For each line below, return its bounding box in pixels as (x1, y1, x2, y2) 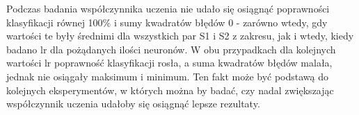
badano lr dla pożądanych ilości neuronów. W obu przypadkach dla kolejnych (6, 42, 336, 56)
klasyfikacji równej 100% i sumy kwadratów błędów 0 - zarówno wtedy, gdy (6, 15, 328, 29)
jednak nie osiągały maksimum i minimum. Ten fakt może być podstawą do (6, 69, 329, 83)
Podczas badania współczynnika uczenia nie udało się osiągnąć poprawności (6, 1, 330, 15)
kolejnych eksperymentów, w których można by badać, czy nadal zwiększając (6, 82, 334, 97)
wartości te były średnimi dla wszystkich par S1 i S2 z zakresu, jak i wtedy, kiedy (6, 28, 354, 43)
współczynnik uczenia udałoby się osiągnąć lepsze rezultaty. (6, 96, 260, 111)
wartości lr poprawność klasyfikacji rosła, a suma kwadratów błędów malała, (6, 55, 333, 70)
